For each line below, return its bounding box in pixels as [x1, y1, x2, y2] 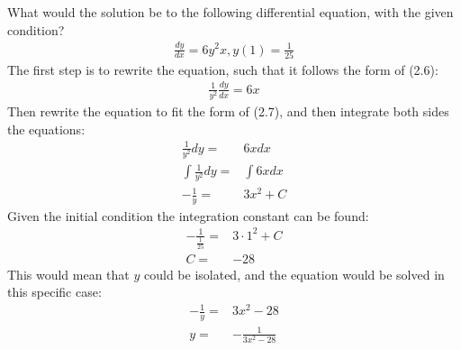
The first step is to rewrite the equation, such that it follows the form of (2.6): [7, 60, 438, 78]
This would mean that [7, 264, 130, 283]
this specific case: [7, 282, 102, 301]
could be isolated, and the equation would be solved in [144, 264, 445, 283]
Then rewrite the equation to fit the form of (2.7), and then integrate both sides [7, 101, 449, 120]
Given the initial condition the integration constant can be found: [7, 206, 369, 225]
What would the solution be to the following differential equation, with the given [7, 3, 454, 21]
